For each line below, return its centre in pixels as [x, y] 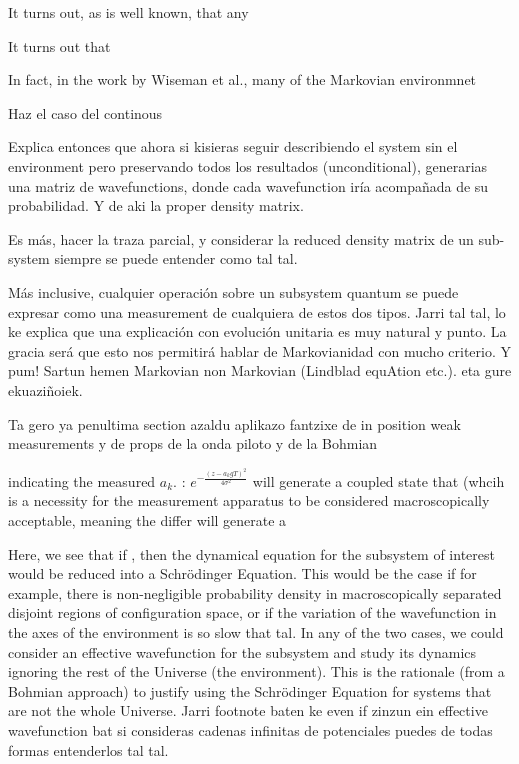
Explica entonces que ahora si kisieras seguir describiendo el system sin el [233, 146]
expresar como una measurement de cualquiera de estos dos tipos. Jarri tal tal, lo [257, 311]
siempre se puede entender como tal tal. [176, 258]
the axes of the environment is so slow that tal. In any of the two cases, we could [256, 632]
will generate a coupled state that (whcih [378, 480]
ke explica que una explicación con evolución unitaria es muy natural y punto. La [257, 331]
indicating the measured [82, 480]
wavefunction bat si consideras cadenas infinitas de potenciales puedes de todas [250, 729]
